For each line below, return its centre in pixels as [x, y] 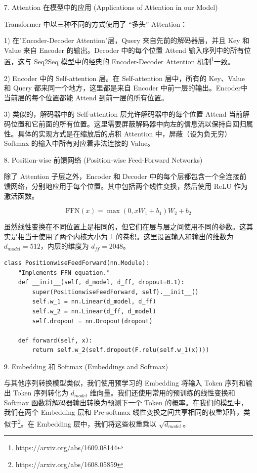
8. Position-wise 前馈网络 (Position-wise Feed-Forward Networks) [103, 159]
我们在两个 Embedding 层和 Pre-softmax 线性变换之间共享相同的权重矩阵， [124, 412]
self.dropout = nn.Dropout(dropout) [92, 321]
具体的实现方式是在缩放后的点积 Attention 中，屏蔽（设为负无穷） [125, 133]
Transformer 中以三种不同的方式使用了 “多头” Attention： [96, 23]
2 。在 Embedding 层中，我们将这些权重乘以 [87, 423]
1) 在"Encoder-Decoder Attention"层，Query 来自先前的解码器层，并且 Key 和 [127, 40]
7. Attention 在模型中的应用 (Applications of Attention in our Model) [111, 7]
